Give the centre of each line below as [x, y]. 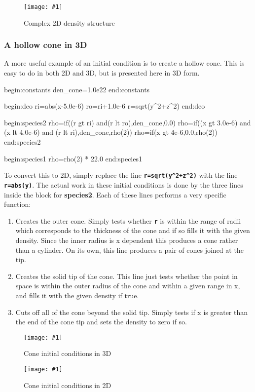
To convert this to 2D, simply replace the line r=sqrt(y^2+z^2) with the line [121, 175]
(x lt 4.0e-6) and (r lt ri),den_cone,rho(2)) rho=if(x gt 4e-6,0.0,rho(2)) [111, 132]
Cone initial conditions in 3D [68, 353]
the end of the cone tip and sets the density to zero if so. [101, 322]
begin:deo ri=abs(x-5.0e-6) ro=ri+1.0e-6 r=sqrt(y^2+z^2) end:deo [105, 106]
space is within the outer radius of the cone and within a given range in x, [128, 286]
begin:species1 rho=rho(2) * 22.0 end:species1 [73, 158]
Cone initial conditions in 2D [68, 385]
